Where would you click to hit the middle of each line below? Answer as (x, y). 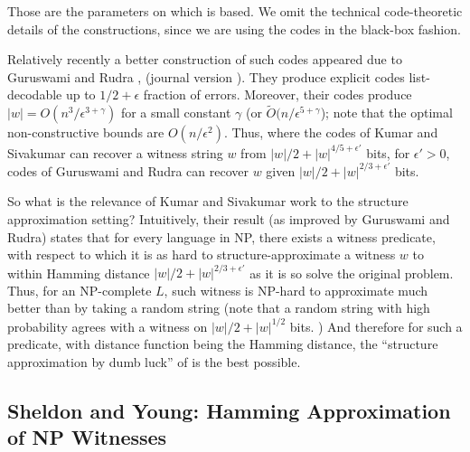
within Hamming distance (79, 273)
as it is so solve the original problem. (352, 273)
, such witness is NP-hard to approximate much (296, 290)
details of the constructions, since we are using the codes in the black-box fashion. (234, 28)
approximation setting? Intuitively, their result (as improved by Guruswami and (229, 218)
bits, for (388, 152)
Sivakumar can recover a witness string (115, 152)
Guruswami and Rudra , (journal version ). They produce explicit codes (206, 76)
